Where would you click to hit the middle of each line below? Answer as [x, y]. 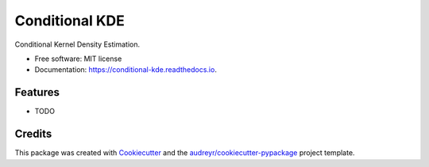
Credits [33, 134]
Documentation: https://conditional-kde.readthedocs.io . [126, 70]
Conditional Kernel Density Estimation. [77, 44]
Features [37, 92]
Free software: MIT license [78, 59]
